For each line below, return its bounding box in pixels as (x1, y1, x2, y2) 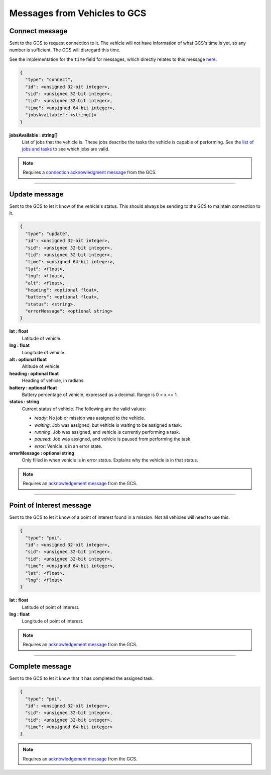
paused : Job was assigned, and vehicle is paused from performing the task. (34, 436, 192, 442)
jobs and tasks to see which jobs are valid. (22, 146, 110, 152)
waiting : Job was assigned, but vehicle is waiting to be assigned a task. (34, 422, 183, 428)
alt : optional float (9, 356, 47, 362)
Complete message (9, 662, 72, 671)
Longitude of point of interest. (22, 618, 84, 624)
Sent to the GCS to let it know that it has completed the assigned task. (9, 675, 154, 681)
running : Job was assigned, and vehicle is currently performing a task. (34, 429, 180, 435)
